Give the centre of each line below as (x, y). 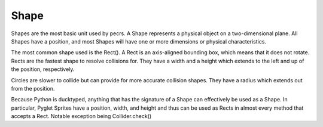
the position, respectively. (43, 69)
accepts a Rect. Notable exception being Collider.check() (81, 116)
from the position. (33, 88)
